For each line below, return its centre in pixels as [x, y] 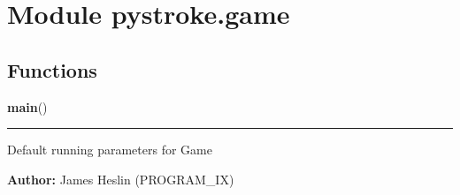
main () [27, 106]
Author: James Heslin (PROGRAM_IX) [121, 179]
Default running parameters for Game [110, 150]
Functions [52, 69]
